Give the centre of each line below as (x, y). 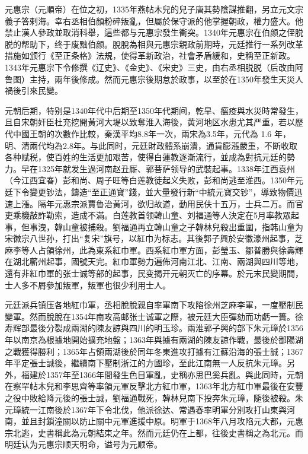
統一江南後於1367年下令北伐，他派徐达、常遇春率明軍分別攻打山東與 (154, 409)
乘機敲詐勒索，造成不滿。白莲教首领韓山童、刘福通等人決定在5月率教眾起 (156, 215)
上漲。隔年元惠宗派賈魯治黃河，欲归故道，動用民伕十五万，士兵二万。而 (154, 203)
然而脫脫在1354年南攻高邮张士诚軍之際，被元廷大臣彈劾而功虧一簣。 (162, 316)
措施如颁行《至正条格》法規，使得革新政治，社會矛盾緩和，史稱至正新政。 (150, 55)
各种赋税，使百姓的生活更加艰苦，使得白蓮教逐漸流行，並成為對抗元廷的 (146, 157)
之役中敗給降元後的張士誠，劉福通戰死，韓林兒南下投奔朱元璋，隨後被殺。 (150, 398)
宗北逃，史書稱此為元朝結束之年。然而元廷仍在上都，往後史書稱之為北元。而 (154, 432)
